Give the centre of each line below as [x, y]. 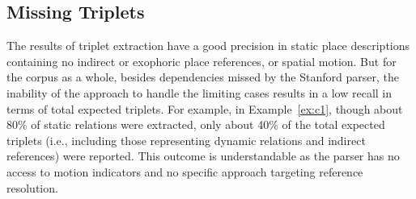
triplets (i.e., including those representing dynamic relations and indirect [186, 140]
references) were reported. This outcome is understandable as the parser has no [203, 156]
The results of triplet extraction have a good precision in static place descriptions [208, 46]
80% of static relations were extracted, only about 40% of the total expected [196, 124]
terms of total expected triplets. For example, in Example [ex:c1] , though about [205, 108]
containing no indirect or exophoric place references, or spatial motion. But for [202, 61]
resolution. [32, 187]
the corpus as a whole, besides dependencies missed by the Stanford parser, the [203, 77]
